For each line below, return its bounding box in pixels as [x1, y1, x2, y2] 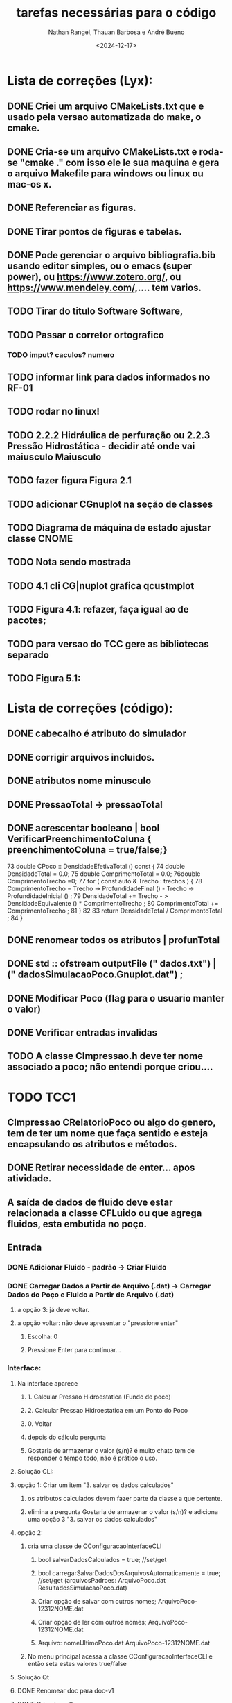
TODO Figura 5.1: [7, 672, 81, 684]
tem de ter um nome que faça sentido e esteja [7, 1127, 208, 1139]
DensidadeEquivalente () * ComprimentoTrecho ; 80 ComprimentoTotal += [7, 899, 220, 908]
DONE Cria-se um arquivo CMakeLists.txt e [7, 146, 197, 158]
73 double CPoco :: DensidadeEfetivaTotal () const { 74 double [7, 863, 186, 871]
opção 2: [17, 1528, 43, 1536]
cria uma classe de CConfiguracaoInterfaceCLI [27, 1542, 162, 1550]
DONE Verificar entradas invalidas [7, 1027, 158, 1039]
